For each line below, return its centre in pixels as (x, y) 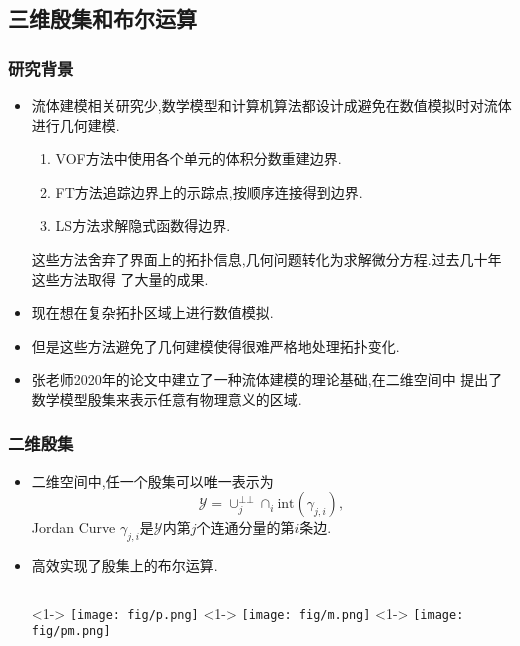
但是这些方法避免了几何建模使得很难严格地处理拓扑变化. (215, 345)
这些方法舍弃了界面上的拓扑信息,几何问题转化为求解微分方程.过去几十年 (266, 258)
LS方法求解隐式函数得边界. (143, 225)
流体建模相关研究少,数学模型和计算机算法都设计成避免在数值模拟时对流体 (271, 105)
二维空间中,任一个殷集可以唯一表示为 (152, 480)
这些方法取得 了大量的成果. (120, 278)
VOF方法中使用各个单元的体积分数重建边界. (198, 158)
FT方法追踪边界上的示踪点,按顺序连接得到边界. (209, 191)
